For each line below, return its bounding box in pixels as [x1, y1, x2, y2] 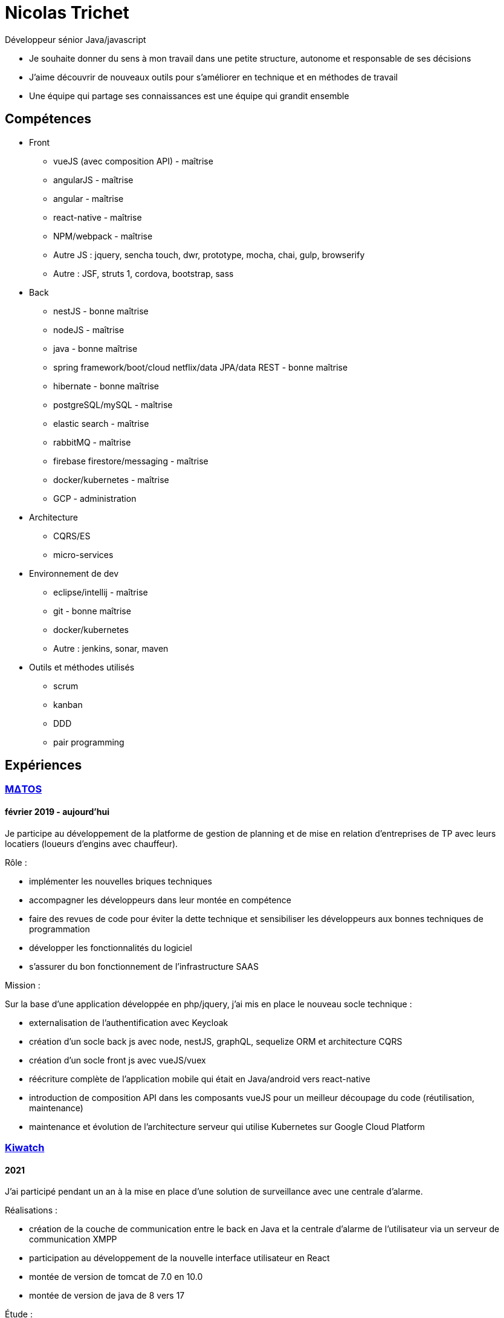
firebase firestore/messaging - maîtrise [53, 455, 208, 466]
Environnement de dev [29, 568, 119, 579]
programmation [29, 923, 90, 934]
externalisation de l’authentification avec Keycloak [29, 1017, 228, 1028]
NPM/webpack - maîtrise [53, 230, 153, 241]
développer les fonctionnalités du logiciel [29, 942, 192, 953]
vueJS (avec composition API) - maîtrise [53, 155, 213, 166]
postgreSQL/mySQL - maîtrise [53, 399, 173, 410]
